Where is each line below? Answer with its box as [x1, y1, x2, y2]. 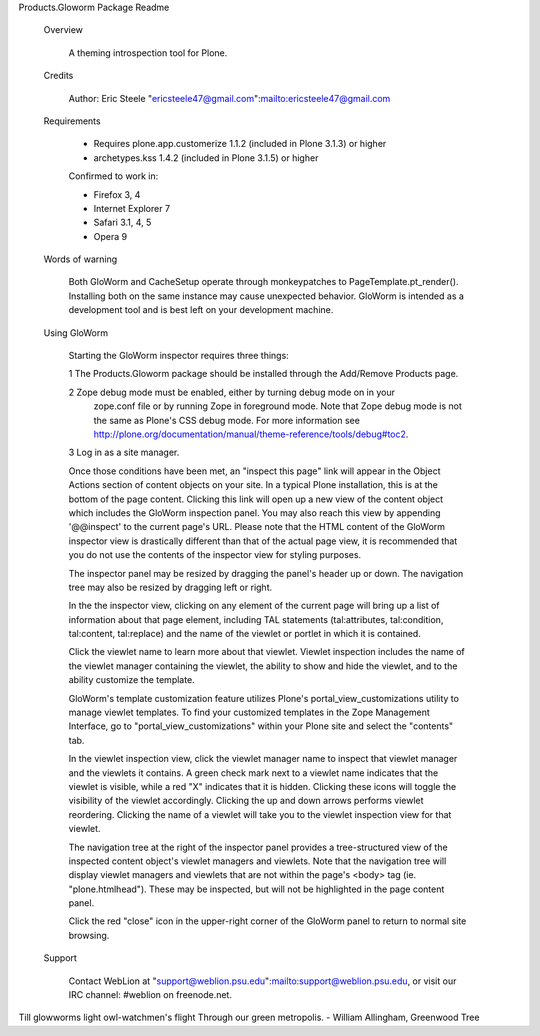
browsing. [68, 929, 110, 941]
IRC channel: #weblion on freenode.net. [68, 989, 232, 1001]
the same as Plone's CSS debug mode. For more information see [93, 414, 360, 426]
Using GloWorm [43, 326, 109, 339]
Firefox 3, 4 [93, 188, 141, 200]
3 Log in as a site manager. [68, 446, 180, 459]
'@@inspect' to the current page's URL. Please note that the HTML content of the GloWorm [68, 521, 445, 533]
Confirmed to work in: [68, 170, 159, 182]
